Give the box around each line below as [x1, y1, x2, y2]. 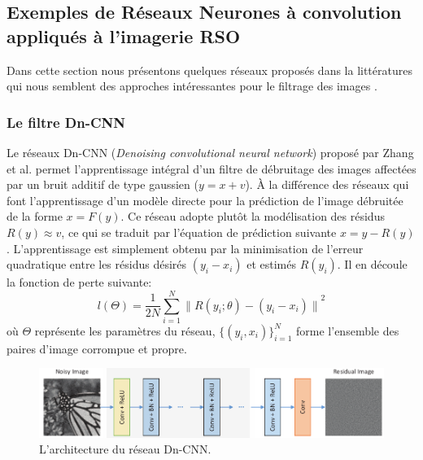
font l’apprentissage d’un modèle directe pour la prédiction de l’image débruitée [7, 191, 403, 208]
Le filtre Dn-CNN [7, 112, 126, 132]
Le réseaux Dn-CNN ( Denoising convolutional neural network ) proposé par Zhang [7, 144, 414, 160]
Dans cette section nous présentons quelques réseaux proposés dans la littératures [7, 61, 412, 78]
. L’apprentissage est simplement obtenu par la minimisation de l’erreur [7, 239, 364, 256]
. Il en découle [337, 256, 408, 273]
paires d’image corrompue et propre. [7, 340, 187, 357]
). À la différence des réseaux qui [245, 176, 409, 193]
